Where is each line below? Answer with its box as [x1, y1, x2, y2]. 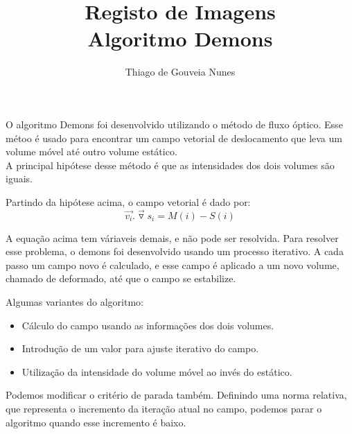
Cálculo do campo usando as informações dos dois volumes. [21, 318, 274, 332]
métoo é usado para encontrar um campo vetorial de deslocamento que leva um [6, 130, 342, 145]
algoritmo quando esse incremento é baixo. [6, 415, 186, 429]
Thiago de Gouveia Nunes [125, 64, 236, 79]
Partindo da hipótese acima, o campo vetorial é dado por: [6, 194, 251, 209]
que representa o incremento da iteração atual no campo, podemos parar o [6, 401, 322, 416]
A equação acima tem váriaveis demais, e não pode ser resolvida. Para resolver [6, 230, 339, 245]
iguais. [6, 171, 33, 186]
